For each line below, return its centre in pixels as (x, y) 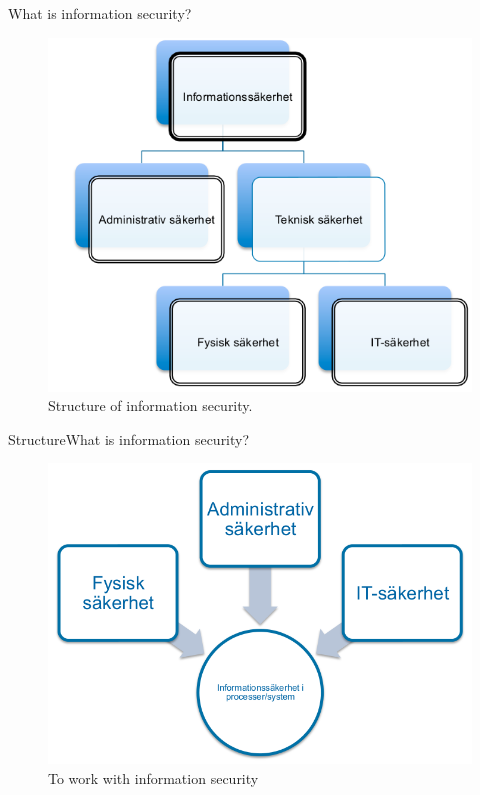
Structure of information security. (150, 405)
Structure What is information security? (129, 438)
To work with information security (153, 777)
